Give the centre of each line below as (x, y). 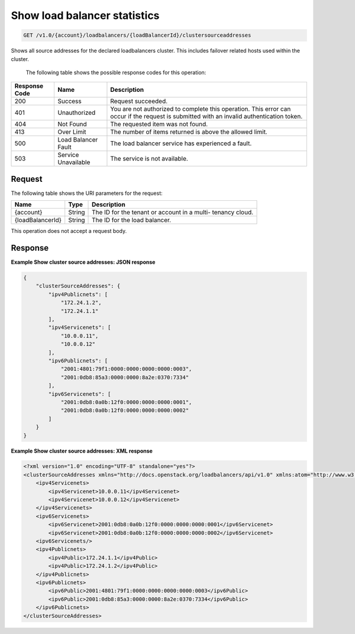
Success (70, 101)
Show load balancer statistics (85, 15)
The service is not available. (149, 159)
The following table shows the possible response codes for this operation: (116, 72)
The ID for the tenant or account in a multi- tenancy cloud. (173, 212)
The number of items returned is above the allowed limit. (189, 132)
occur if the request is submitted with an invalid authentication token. (206, 117)
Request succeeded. (139, 101)
